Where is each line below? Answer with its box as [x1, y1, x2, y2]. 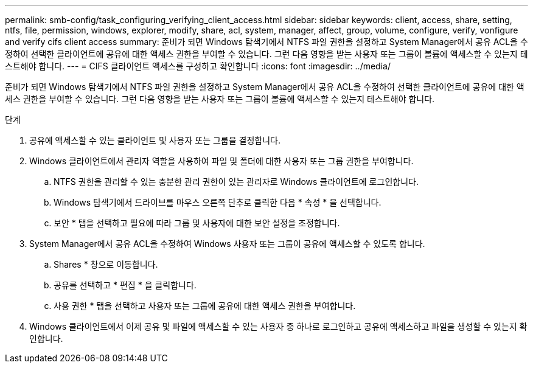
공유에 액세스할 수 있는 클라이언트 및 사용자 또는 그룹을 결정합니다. [29, 135, 280, 145]
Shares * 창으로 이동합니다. [54, 259, 158, 269]
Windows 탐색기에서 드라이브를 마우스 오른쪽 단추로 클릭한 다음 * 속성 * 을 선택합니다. [54, 197, 381, 207]
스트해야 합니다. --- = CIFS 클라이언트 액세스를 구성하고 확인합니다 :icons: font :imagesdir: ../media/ [5, 61, 391, 71]
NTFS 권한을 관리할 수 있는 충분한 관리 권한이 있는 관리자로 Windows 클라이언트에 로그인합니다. [54, 176, 419, 187]
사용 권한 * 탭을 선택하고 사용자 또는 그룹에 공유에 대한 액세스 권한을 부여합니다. [54, 300, 356, 311]
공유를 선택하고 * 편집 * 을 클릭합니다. [54, 280, 197, 290]
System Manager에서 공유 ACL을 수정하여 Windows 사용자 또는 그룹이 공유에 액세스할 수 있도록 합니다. [29, 238, 425, 249]
